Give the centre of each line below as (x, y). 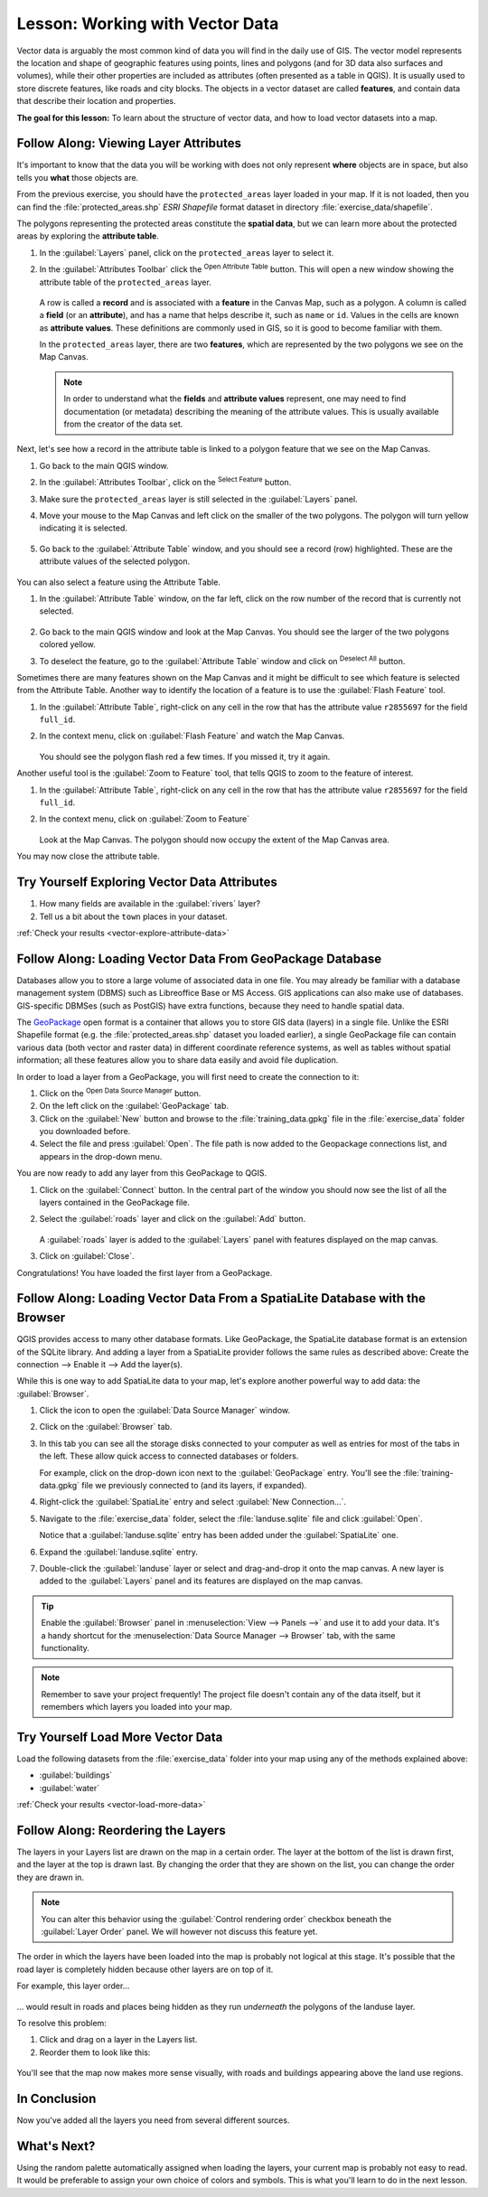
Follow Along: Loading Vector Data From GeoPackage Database (199, 958)
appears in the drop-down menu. (101, 1156)
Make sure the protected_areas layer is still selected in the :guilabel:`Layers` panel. (198, 499)
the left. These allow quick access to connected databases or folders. (169, 1456)
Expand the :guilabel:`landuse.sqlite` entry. (119, 1552)
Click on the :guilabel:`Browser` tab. (106, 1427)
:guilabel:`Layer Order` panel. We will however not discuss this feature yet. (179, 1932)
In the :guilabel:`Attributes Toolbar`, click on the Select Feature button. (165, 482)
